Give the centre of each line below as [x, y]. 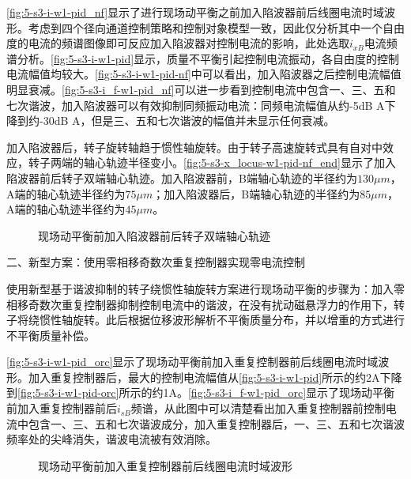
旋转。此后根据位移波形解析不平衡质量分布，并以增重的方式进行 [238, 320]
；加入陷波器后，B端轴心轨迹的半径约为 [256, 193]
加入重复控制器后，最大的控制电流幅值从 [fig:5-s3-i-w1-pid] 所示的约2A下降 [215, 377]
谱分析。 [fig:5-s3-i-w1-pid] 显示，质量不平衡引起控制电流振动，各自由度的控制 [203, 58]
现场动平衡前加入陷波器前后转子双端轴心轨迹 [154, 235]
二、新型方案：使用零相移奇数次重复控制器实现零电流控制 [156, 262]
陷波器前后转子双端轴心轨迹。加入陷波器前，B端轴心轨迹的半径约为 [182, 177]
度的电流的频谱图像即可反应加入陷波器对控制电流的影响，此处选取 [178, 43]
